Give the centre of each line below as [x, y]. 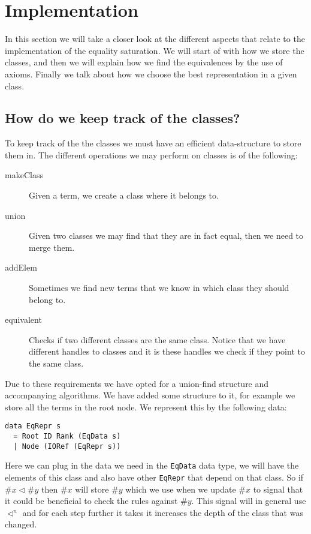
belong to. [47, 299]
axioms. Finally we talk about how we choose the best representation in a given [151, 73]
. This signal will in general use [249, 501]
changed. [21, 524]
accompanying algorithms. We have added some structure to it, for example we [150, 395]
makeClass [24, 175]
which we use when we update [181, 489]
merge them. [52, 247]
